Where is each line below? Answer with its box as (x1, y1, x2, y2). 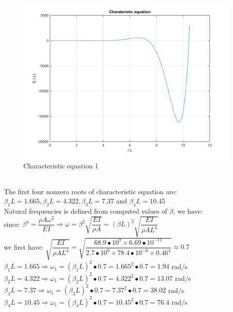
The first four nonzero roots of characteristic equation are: (4, 186, 177, 196)
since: (4, 219, 20, 229)
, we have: (173, 206, 203, 216)
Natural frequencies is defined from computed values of (4, 206, 167, 216)
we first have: (4, 241, 43, 252)
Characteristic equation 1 (23, 160, 99, 170)
